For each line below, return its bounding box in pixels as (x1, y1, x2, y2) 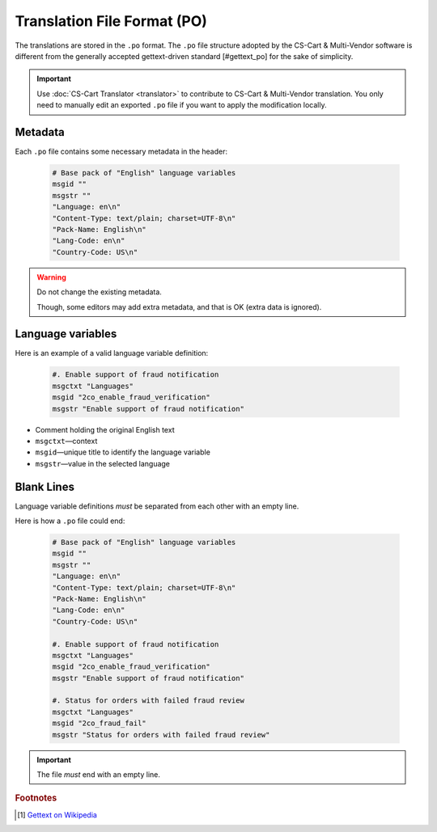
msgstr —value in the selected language (35, 458, 170, 468)
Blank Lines (15, 479, 74, 493)
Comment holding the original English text (35, 424, 175, 434)
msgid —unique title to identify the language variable (35, 447, 210, 457)
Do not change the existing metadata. (36, 287, 162, 297)
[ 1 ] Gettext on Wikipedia (17, 809, 97, 820)
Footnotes (15, 792, 57, 804)
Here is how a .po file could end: (15, 516, 125, 526)
